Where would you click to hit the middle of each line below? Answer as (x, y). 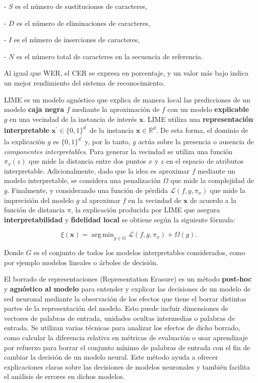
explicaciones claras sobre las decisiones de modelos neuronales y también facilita (127, 366)
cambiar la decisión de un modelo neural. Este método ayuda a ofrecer (111, 357)
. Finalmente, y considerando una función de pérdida (88, 190)
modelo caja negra (34, 109)
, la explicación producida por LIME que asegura (146, 210)
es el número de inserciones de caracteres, (77, 40)
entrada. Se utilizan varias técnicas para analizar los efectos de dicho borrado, (122, 328)
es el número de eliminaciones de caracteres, (83, 23)
